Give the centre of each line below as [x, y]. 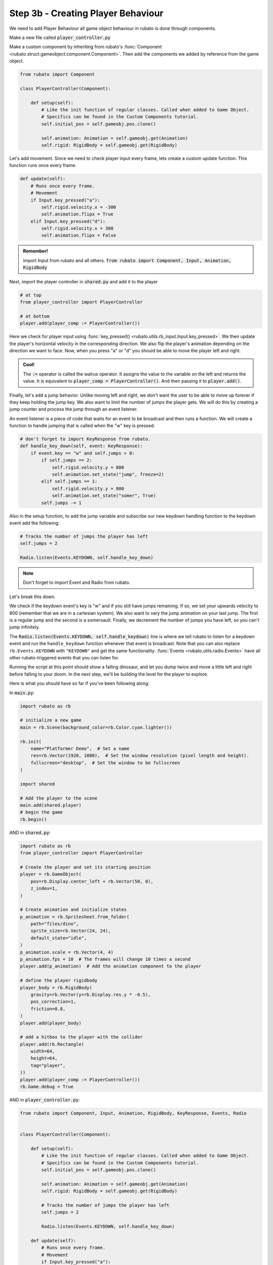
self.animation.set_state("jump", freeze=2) [108, 475]
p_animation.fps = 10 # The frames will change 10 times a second [105, 959]
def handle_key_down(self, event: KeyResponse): [81, 446]
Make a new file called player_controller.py [60, 37]
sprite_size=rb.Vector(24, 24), [71, 931]
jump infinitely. [25, 627]
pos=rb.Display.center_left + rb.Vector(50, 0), [92, 881]
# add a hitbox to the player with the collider [81, 1037]
